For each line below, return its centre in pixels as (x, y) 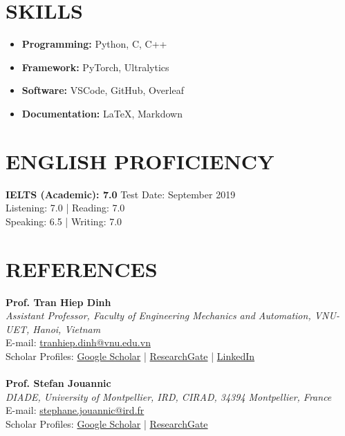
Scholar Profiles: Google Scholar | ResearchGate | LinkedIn (130, 356)
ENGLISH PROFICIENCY (140, 161)
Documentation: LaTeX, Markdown (102, 113)
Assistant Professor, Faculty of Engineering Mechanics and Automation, (158, 315)
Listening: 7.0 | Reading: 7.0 (65, 208)
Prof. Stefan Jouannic (58, 383)
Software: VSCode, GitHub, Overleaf (103, 90)
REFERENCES (82, 268)
